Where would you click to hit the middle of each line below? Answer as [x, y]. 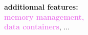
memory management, [44, 16]
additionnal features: [41, 7]
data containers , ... [37, 27]
